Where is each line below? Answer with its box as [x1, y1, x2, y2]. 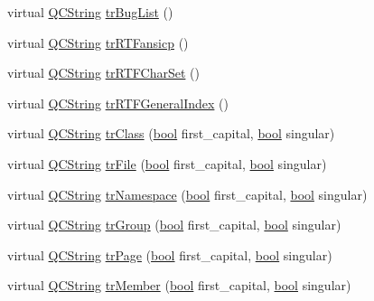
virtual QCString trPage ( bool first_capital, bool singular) [7, 245, 332, 264]
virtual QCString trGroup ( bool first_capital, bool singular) [7, 215, 341, 234]
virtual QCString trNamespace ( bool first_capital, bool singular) [7, 184, 368, 203]
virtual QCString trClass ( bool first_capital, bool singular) [7, 124, 335, 143]
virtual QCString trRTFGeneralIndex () [7, 93, 229, 112]
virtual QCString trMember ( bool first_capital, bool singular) [7, 276, 351, 295]
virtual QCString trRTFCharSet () [7, 63, 200, 82]
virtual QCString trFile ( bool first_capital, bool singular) [7, 154, 327, 173]
